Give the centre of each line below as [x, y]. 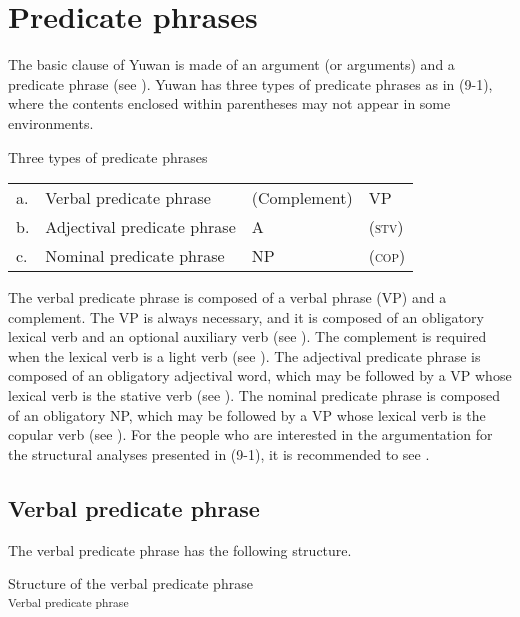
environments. [51, 122]
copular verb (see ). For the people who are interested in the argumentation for [250, 434]
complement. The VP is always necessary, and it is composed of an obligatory [246, 316]
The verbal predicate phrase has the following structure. [180, 549]
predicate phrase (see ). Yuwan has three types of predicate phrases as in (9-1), [250, 83]
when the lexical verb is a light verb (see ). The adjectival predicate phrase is [244, 355]
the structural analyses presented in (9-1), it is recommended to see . [219, 453]
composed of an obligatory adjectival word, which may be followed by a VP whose [260, 375]
